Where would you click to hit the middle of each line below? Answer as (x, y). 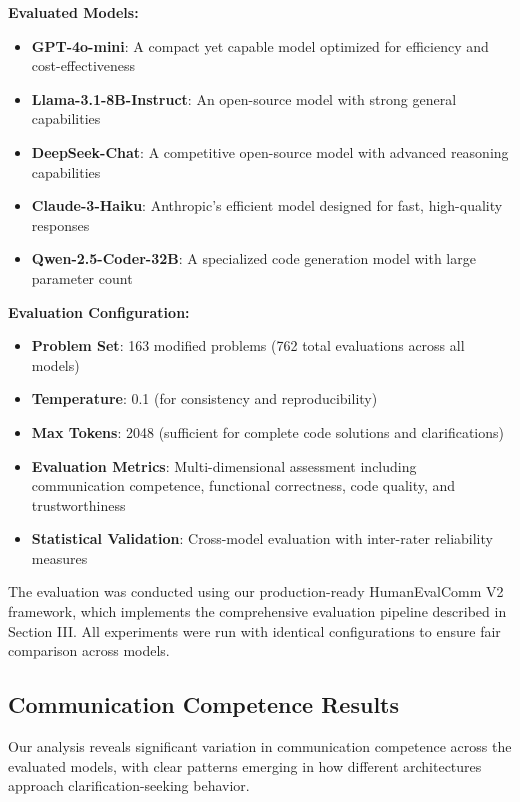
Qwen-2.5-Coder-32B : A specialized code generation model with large (253, 258)
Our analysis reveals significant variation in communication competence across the (260, 746)
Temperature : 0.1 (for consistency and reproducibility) (204, 398)
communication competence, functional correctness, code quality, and (243, 485)
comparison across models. (89, 650)
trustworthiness (78, 504)
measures (59, 557)
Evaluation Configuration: (99, 311)
